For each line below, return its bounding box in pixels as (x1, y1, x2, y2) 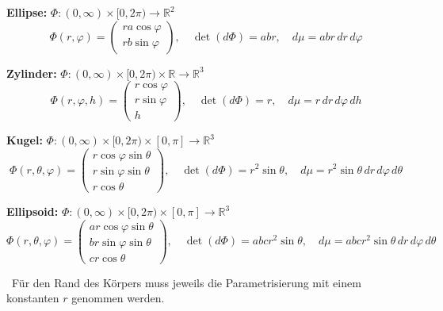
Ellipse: (6, 4, 48, 20)
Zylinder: (6, 64, 57, 81)
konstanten (6, 290, 59, 306)
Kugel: (6, 132, 43, 148)
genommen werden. (71, 290, 165, 306)
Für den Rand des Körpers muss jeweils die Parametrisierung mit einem (11, 274, 361, 290)
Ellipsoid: (6, 203, 59, 220)
